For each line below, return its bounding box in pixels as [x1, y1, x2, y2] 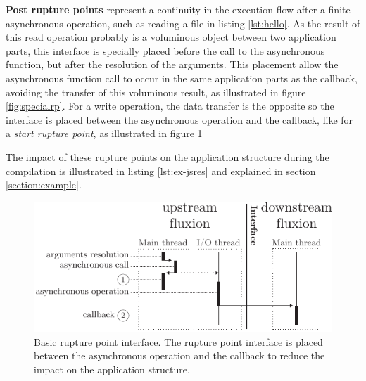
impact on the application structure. [34, 361, 190, 376]
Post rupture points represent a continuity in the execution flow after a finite [6, 2, 351, 16]
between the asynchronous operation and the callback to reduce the [34, 348, 325, 363]
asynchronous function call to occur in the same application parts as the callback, [6, 70, 358, 85]
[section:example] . [6, 177, 82, 192]
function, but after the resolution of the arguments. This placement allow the [6, 57, 339, 72]
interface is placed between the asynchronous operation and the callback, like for [6, 112, 353, 127]
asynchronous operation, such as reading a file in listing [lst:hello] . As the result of [6, 15, 360, 30]
